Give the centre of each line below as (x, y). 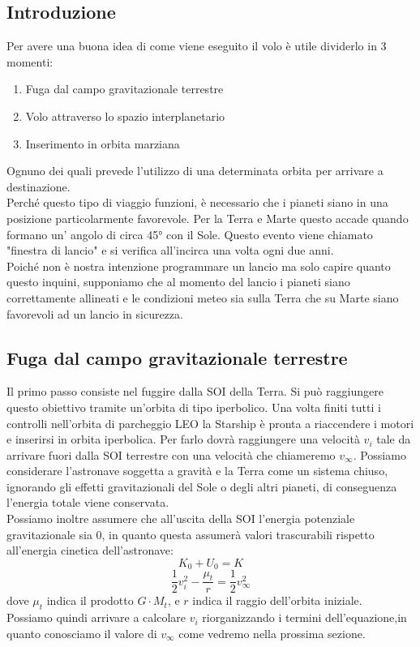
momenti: (30, 61)
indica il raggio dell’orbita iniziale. (277, 600)
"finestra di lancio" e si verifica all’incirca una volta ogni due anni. (170, 250)
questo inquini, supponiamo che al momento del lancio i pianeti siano (178, 282)
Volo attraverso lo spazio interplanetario (125, 116)
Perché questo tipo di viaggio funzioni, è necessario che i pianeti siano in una (197, 202)
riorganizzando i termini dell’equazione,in (304, 617)
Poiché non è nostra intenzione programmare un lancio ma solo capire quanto (199, 266)
